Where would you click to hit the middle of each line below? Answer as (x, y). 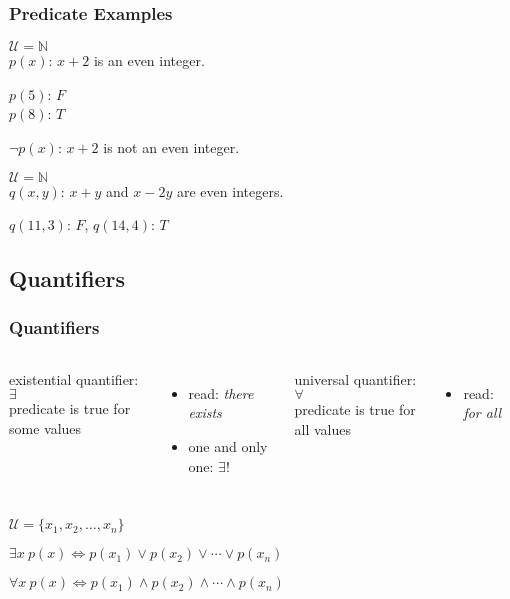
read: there (221, 392)
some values (45, 427)
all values (322, 428)
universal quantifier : (355, 378)
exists (205, 412)
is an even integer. (149, 60)
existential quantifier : (74, 378)
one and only (228, 445)
